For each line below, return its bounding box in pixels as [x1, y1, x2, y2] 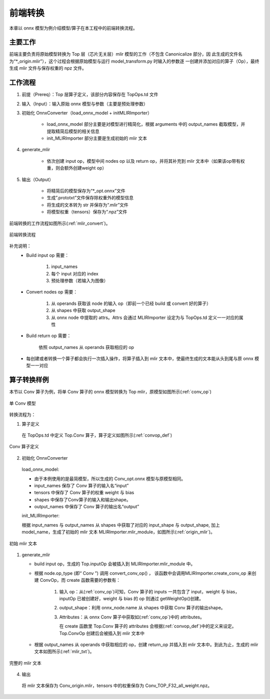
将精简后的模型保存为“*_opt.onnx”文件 [46, 188, 125, 194]
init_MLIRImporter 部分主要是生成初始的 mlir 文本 [46, 135, 147, 141]
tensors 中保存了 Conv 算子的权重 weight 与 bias [34, 490, 134, 496]
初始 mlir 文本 [9, 540, 37, 546]
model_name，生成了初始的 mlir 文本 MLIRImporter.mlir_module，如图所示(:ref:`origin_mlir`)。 [21, 529, 215, 535]
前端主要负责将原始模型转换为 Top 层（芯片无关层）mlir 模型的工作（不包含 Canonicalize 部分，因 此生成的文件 [9, 51, 238, 57]
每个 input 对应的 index [51, 270, 98, 276]
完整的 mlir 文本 [9, 660, 42, 666]
